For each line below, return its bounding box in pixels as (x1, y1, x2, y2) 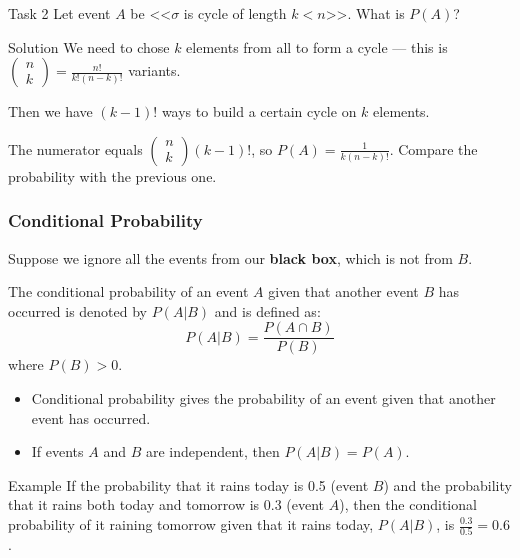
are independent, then (145, 441, 280, 462)
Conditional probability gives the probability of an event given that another (31, 388, 496, 409)
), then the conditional (339, 494, 477, 515)
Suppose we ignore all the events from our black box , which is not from (8, 247, 453, 268)
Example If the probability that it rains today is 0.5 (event (8, 474, 369, 495)
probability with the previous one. (8, 165, 217, 186)
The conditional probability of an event (8, 281, 249, 302)
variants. (128, 60, 181, 81)
